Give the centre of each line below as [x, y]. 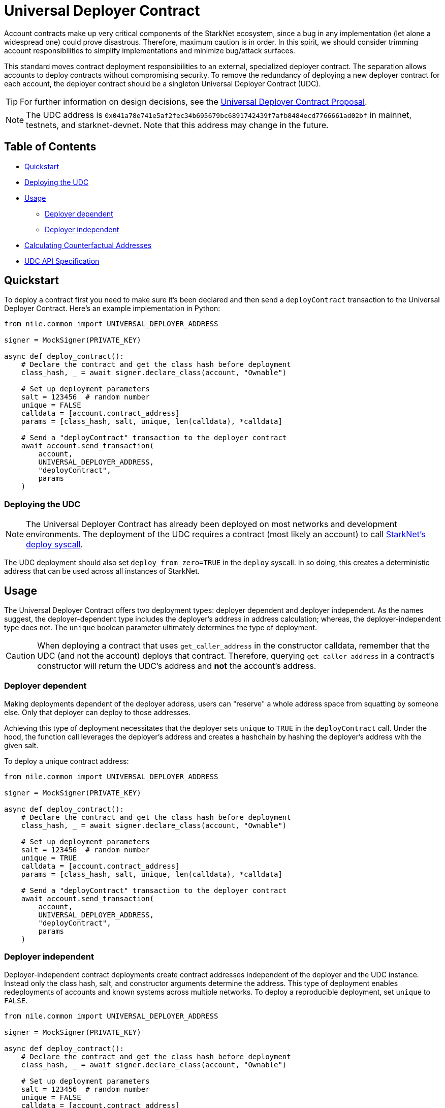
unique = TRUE [49, 858]
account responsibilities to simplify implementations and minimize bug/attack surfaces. [150, 50]
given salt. [21, 745]
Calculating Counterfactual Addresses [88, 245]
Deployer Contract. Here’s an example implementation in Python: [112, 309]
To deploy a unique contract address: [67, 761]
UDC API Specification [62, 261]
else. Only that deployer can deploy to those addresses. [98, 712]
